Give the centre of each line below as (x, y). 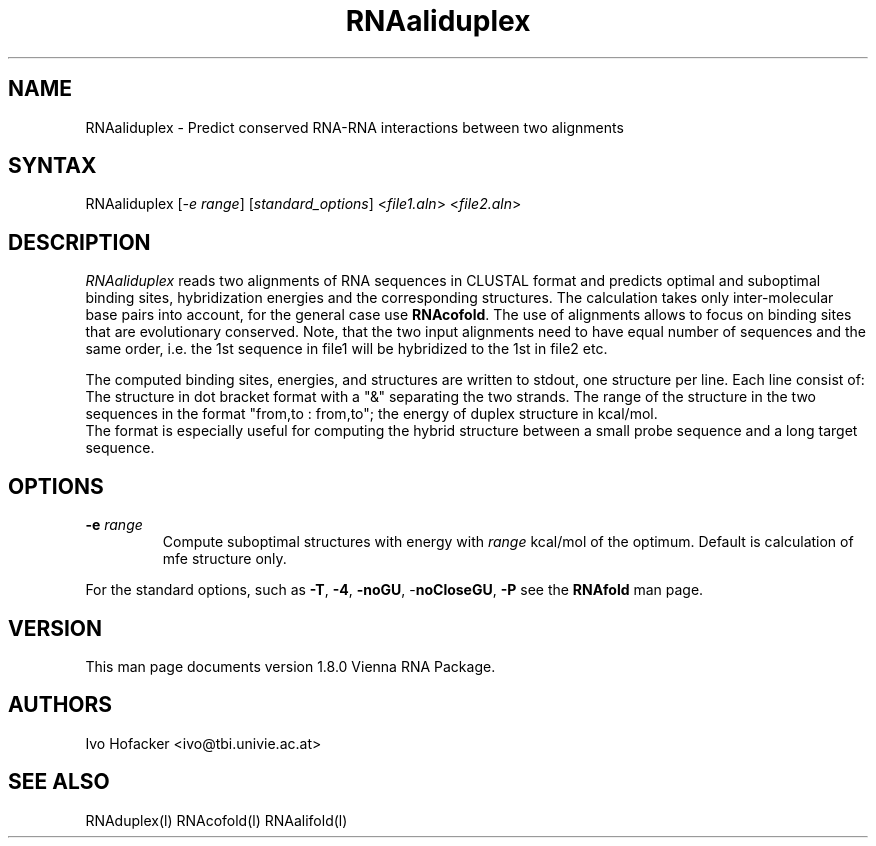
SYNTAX (52, 166)
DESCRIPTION (79, 242)
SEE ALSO (59, 782)
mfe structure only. (224, 559)
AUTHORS (60, 705)
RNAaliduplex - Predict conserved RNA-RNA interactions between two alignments (354, 127)
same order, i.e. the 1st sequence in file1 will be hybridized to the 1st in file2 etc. (346, 349)
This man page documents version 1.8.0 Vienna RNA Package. (290, 666)
